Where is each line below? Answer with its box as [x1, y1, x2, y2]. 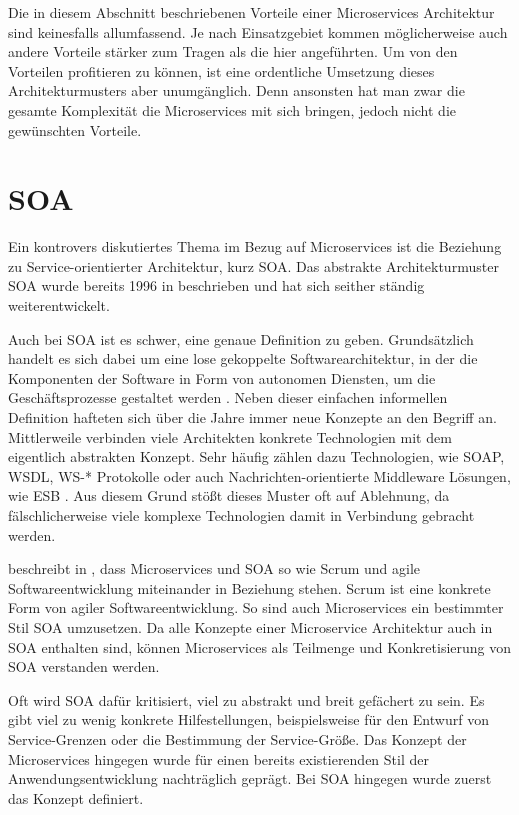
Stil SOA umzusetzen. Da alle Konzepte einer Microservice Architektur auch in [8, 616, 493, 637]
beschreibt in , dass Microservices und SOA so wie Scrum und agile [8, 558, 421, 579]
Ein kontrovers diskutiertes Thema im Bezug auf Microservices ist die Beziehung [8, 236, 502, 257]
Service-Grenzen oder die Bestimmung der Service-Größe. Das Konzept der [8, 728, 467, 749]
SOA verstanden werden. [8, 656, 160, 677]
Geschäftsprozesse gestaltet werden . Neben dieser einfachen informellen [8, 387, 448, 408]
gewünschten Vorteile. [8, 119, 142, 140]
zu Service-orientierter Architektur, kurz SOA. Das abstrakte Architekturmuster [8, 255, 499, 276]
